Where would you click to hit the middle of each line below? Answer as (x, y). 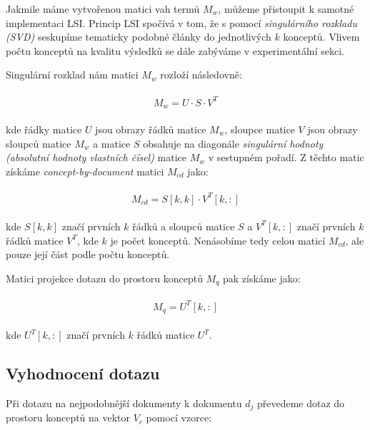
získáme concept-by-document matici (85, 171)
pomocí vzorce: (179, 418)
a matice (112, 143)
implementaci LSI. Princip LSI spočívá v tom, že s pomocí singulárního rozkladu (181, 22)
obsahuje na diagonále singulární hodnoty (233, 143)
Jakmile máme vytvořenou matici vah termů (103, 9)
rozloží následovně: (201, 75)
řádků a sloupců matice (184, 226)
